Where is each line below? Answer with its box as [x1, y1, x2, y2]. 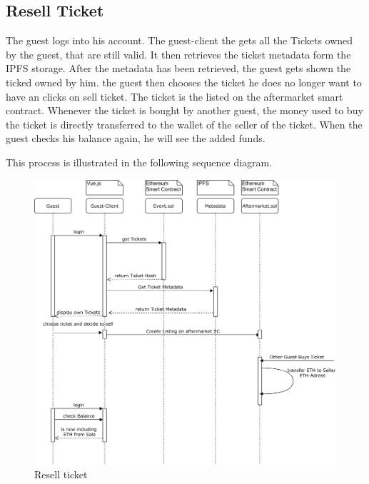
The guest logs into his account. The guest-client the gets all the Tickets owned [6, 33, 353, 48]
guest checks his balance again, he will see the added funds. [6, 131, 266, 146]
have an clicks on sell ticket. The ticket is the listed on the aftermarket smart [6, 89, 343, 104]
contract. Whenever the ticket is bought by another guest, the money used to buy [6, 103, 363, 118]
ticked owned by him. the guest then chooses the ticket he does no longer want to [6, 74, 362, 89]
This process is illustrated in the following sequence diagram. [6, 154, 273, 169]
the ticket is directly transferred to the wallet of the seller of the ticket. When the [6, 116, 363, 131]
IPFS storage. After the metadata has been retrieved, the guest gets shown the [6, 61, 351, 76]
